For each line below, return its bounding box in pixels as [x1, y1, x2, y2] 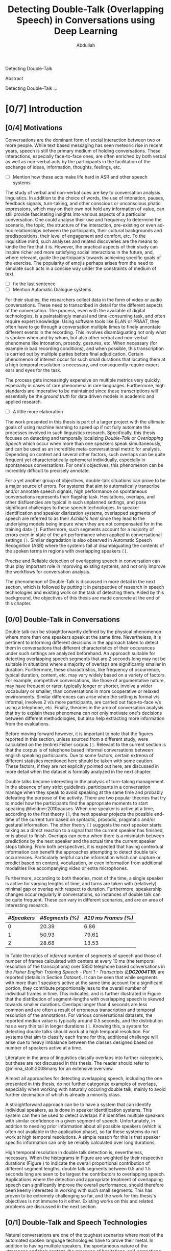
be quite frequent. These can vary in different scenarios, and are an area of [5, 897, 164, 903]
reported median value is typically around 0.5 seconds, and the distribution [5, 1018, 163, 1023]
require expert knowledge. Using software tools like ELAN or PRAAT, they [5, 318, 160, 324]
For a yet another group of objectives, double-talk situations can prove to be [5, 478, 166, 484]
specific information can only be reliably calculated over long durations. [5, 1139, 156, 1145]
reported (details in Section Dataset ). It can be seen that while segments [5, 974, 158, 980]
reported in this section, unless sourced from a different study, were [5, 736, 149, 742]
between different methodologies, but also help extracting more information [5, 715, 165, 721]
